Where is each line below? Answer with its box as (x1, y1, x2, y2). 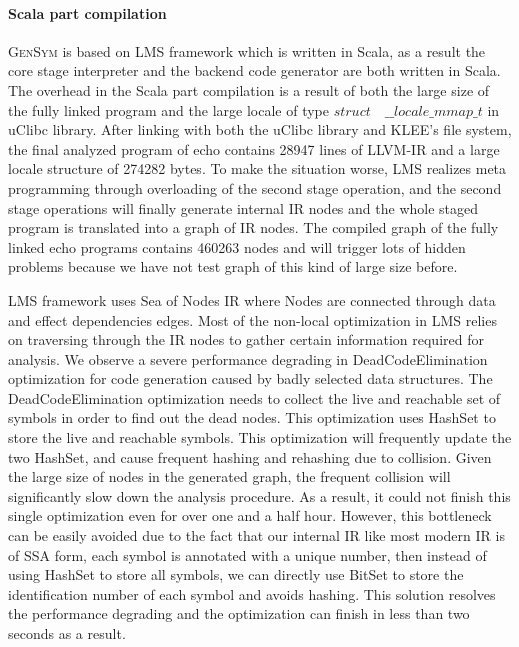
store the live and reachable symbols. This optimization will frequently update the (8, 427, 512, 448)
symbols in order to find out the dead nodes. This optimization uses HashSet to (8, 407, 496, 428)
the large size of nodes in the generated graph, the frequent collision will (8, 466, 451, 487)
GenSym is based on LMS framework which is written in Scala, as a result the (8, 40, 486, 61)
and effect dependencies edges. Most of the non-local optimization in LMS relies (8, 309, 497, 330)
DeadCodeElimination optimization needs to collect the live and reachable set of (8, 387, 501, 408)
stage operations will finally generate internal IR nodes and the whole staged (8, 197, 479, 218)
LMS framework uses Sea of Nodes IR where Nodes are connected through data (8, 289, 496, 310)
